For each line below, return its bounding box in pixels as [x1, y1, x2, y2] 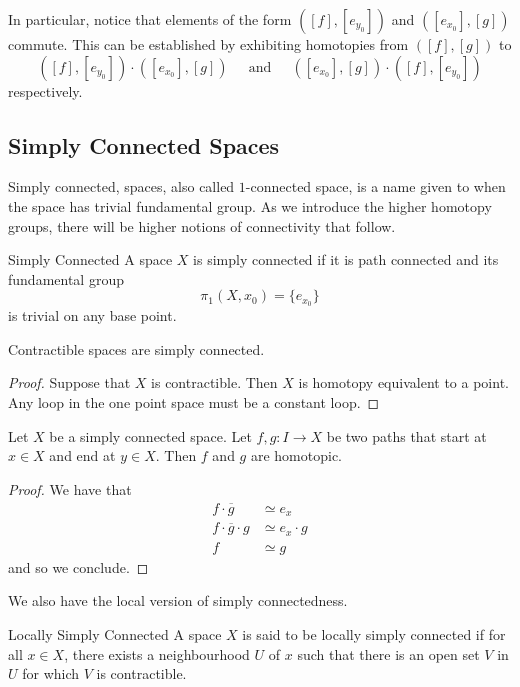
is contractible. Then [151, 372, 278, 393]
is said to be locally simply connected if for [242, 624, 506, 644]
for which [22, 663, 80, 684]
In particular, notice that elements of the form [8, 9, 292, 29]
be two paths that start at [326, 425, 487, 446]
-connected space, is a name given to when [245, 176, 506, 197]
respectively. [8, 80, 83, 101]
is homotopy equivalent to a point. [298, 372, 509, 393]
